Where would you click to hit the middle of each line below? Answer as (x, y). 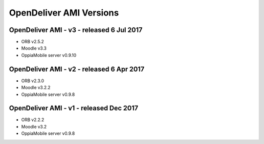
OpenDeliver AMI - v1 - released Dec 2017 (74, 108)
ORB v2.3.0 (33, 81)
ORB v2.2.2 (33, 120)
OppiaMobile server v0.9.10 (49, 55)
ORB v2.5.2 (33, 42)
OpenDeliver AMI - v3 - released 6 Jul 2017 (76, 30)
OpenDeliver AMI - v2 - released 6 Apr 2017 (77, 69)
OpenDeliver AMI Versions (64, 13)
